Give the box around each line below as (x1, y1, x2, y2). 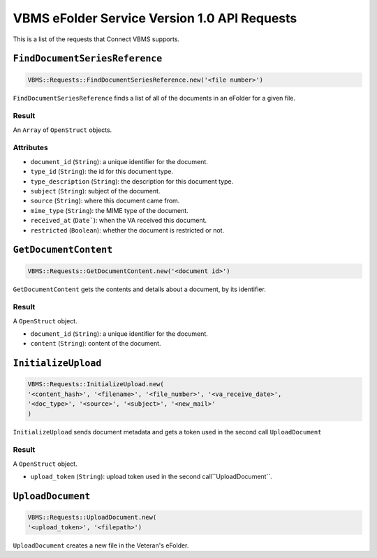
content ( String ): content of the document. (30, 339, 161, 348)
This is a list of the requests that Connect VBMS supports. (13, 35, 180, 43)
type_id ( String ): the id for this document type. (30, 168, 174, 176)
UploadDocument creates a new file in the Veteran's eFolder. (13, 541, 189, 550)
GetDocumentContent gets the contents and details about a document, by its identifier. (13, 285, 267, 293)
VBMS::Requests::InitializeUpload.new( (27, 381, 164, 388)
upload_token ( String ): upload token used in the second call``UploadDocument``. (30, 472, 272, 481)
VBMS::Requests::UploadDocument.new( (27, 513, 157, 522)
